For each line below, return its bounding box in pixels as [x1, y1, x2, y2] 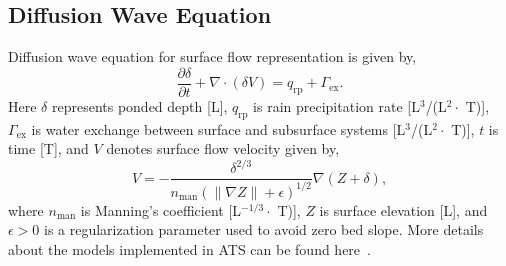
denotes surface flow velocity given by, [106, 138, 340, 159]
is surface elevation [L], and [319, 199, 488, 220]
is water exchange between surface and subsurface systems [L [31, 118, 406, 139]
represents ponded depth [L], [51, 95, 228, 116]
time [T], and [8, 138, 89, 159]
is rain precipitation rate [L [253, 95, 420, 116]
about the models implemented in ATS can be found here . [8, 238, 371, 259]
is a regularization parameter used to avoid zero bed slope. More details [44, 219, 484, 240]
